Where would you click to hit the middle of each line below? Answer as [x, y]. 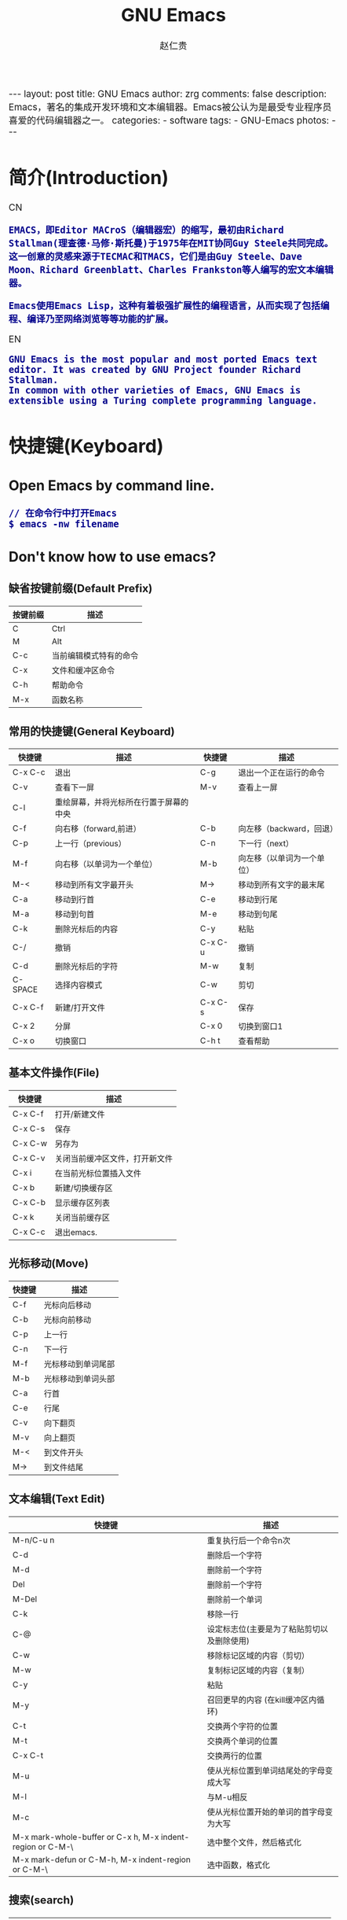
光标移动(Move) [49, 1263]
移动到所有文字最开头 [94, 885]
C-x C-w [30, 1143]
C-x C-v [29, 1158]
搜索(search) [42, 1900]
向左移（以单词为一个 [277, 858]
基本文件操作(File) [55, 1073]
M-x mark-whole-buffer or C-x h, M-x [86, 1837]
